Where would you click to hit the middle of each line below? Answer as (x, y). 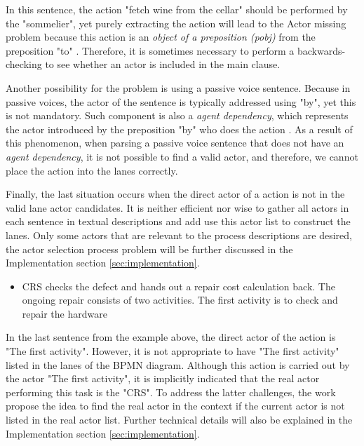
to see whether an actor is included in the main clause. (163, 64)
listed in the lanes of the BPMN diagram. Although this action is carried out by (178, 364)
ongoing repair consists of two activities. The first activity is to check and (180, 300)
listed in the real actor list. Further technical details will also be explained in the (179, 420)
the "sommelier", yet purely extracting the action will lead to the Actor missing (176, 23)
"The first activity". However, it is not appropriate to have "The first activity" (173, 351)
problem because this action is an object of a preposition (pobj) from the (161, 37)
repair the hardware (65, 313)
